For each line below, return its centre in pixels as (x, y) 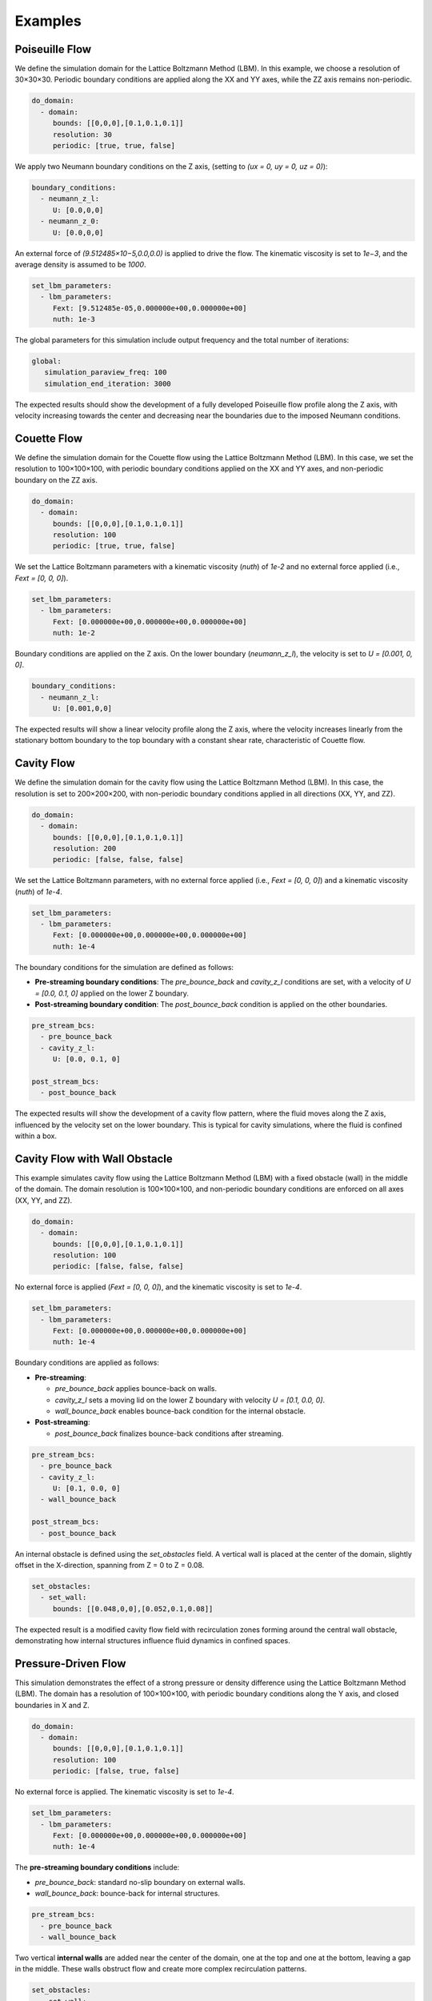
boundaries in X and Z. (52, 1705)
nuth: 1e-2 (74, 633)
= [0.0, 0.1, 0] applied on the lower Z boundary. (112, 993)
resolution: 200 (84, 848)
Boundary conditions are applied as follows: (87, 1363)
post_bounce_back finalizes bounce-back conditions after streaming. (169, 1434)
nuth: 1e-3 (74, 319)
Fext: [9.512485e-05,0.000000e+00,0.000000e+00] (150, 308)
